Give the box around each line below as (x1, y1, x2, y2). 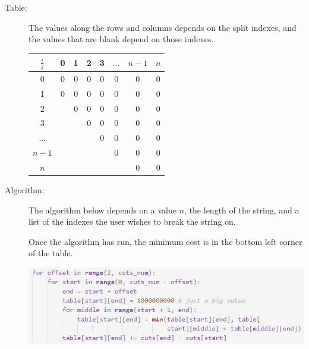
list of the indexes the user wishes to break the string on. (29, 215, 236, 228)
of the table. (29, 247, 73, 259)
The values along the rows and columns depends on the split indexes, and (29, 21, 297, 33)
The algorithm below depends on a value (29, 203, 177, 216)
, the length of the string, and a (184, 203, 299, 216)
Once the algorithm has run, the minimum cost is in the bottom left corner (29, 235, 302, 247)
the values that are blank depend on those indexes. (29, 33, 214, 45)
